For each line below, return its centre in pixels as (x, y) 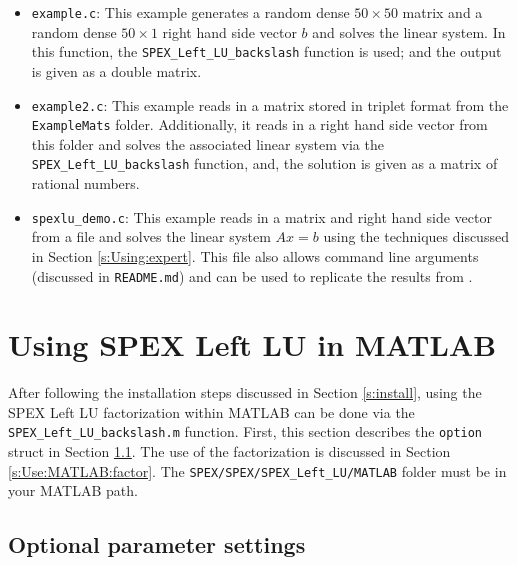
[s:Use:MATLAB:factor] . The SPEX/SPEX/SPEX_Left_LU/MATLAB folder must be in (257, 470)
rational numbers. (85, 183)
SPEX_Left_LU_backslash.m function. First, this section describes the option (245, 431)
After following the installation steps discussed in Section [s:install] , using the (245, 392)
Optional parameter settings (157, 544)
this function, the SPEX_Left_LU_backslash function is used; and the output (266, 51)
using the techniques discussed (416, 236)
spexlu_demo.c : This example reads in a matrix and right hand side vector (261, 216)
